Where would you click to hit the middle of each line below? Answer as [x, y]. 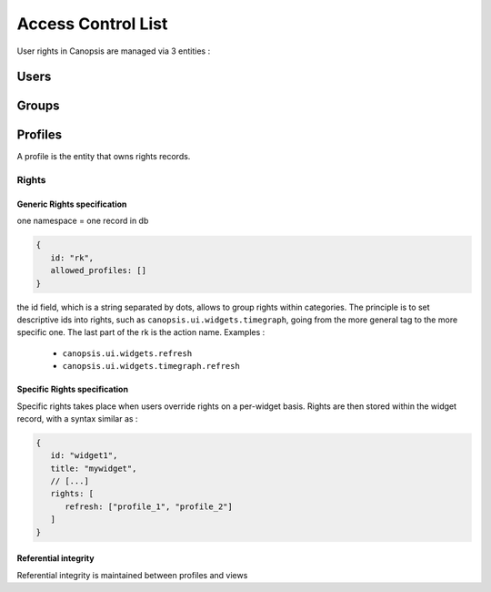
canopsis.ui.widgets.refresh [127, 353]
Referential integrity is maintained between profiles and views [132, 575]
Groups [38, 106]
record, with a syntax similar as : [77, 418]
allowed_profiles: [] [99, 270]
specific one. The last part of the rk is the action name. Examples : [141, 332]
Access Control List [92, 24]
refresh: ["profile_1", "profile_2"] [149, 506]
